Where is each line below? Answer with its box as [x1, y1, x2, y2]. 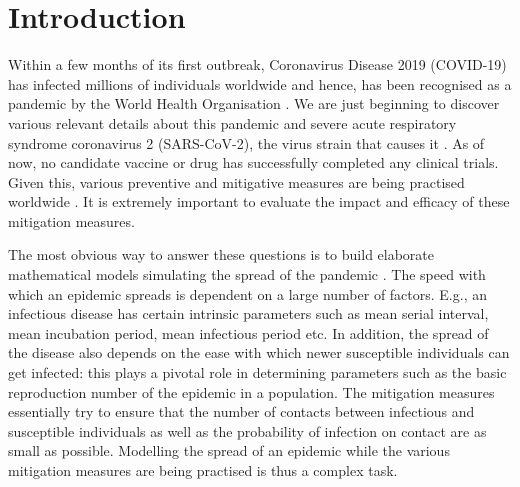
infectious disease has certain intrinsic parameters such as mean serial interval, [8, 303, 489, 324]
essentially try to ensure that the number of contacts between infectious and [8, 401, 475, 422]
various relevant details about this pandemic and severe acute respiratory [8, 112, 457, 133]
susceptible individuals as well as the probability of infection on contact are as [8, 420, 487, 441]
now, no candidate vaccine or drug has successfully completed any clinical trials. [8, 152, 499, 173]
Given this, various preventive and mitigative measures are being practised [8, 171, 465, 192]
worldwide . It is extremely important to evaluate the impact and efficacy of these [8, 191, 510, 212]
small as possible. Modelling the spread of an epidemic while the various [8, 440, 450, 461]
